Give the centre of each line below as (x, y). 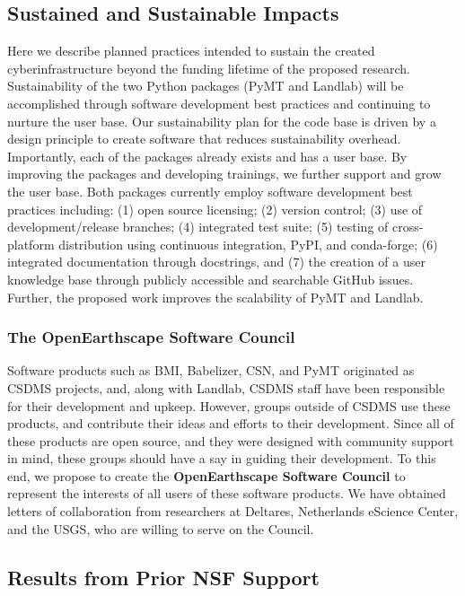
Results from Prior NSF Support (163, 577)
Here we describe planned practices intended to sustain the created (191, 51)
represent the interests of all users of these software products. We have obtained (227, 493)
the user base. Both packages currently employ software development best (210, 191)
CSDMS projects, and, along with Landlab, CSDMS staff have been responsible (226, 387)
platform (31, 244)
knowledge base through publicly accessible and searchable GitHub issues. (211, 279)
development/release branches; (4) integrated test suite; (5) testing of (198, 227)
